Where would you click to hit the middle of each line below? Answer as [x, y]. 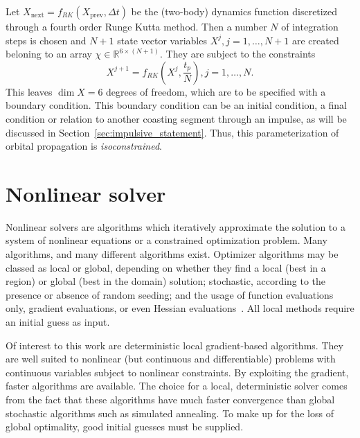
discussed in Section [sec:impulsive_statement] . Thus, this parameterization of [172, 132]
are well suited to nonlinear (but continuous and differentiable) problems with [171, 359]
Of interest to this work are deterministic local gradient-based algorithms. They [174, 345]
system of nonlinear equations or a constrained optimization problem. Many [166, 240]
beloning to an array [49, 54]
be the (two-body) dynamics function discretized [234, 11]
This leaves [29, 91]
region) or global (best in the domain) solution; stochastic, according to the [166, 281]
